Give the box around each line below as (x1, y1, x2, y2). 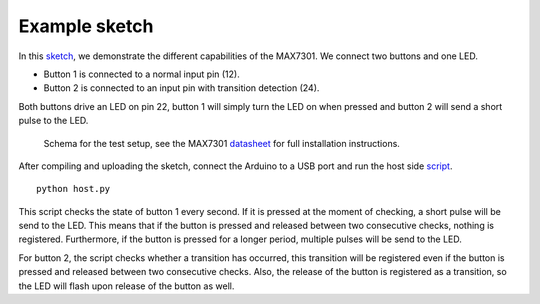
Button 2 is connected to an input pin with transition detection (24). (43, 82, 320, 94)
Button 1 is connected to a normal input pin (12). (43, 68, 240, 80)
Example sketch (18, 15, 154, 37)
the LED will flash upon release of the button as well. (18, 280, 235, 292)
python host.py (36, 183, 111, 195)
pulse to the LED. (18, 115, 89, 127)
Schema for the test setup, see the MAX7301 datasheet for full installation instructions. (43, 137, 400, 149)
